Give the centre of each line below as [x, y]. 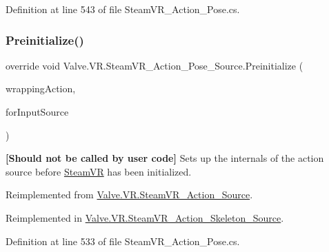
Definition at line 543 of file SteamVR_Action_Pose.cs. [123, 9]
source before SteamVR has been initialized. [99, 171]
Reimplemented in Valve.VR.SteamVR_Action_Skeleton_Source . [145, 217]
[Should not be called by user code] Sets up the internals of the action [165, 158]
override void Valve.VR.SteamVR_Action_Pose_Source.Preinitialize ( [154, 65]
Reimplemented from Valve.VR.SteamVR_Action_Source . [129, 195]
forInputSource [37, 112]
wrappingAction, [41, 88]
